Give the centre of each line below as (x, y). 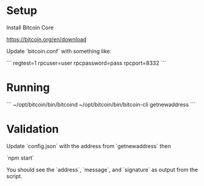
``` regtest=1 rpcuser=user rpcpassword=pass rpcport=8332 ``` (86, 63)
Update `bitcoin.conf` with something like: (59, 51)
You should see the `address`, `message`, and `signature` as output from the (102, 170)
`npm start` (20, 158)
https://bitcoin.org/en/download (46, 39)
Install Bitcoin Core (30, 27)
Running (28, 88)
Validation (33, 129)
